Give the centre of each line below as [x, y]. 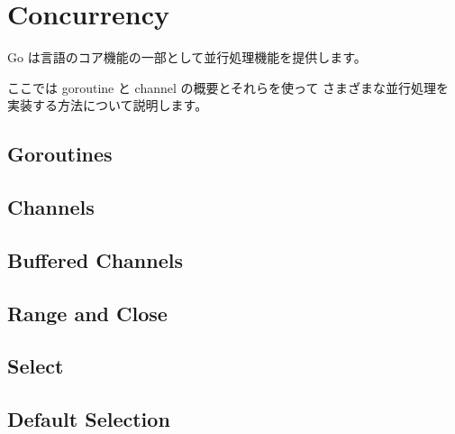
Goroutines [60, 154]
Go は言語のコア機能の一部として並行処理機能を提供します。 [187, 57]
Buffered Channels [95, 259]
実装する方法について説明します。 [108, 105]
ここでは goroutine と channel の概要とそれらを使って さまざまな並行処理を [228, 87]
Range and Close [87, 313]
